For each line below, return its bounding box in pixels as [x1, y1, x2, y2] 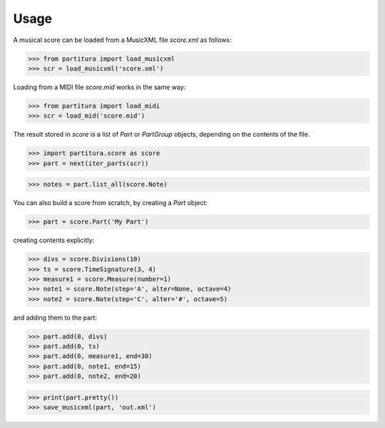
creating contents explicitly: [13, 236, 95, 245]
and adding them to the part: [13, 313, 98, 322]
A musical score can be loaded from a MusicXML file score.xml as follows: [13, 36, 232, 44]
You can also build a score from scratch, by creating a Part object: [13, 199, 208, 207]
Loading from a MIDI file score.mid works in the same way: [13, 83, 186, 91]
